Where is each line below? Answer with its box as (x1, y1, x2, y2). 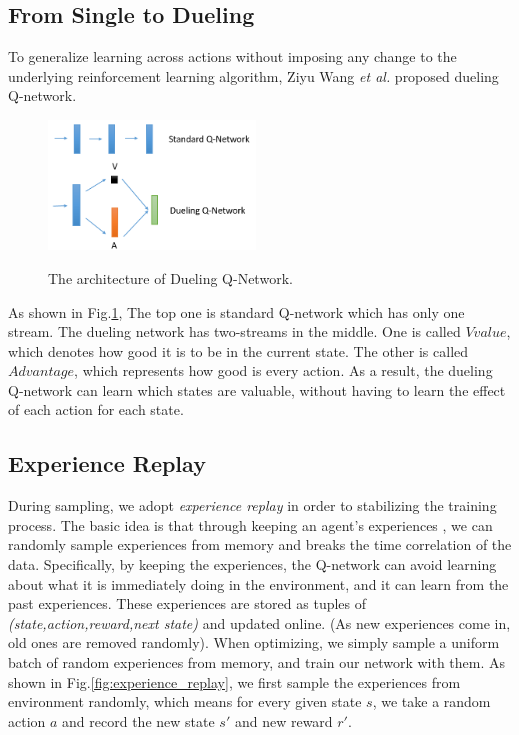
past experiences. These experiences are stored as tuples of (8, 593, 367, 614)
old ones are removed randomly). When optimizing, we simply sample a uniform (8, 632, 500, 653)
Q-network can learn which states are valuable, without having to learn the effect (8, 379, 506, 400)
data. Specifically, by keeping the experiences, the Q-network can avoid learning (8, 554, 497, 575)
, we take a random (372, 691, 491, 712)
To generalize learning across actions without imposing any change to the (8, 46, 457, 67)
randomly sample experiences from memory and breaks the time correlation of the (8, 534, 512, 555)
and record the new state (62, 710, 215, 731)
